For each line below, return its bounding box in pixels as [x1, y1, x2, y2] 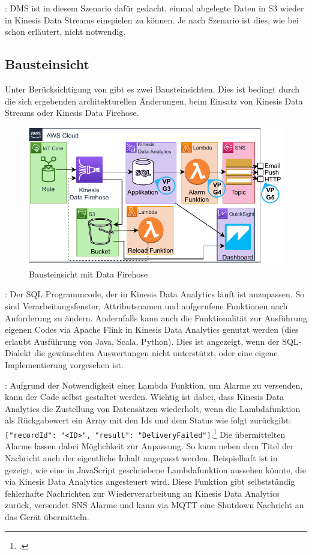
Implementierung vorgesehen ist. [5, 359, 124, 371]
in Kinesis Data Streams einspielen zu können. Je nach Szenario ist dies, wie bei [5, 13, 299, 26]
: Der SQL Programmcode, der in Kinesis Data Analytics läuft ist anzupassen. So [5, 288, 305, 300]
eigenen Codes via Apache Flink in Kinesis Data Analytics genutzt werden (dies [5, 323, 299, 336]
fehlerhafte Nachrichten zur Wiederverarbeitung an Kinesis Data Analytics [5, 487, 280, 499]
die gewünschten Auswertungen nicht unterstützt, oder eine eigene [34, 347, 278, 359]
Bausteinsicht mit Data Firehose [29, 267, 148, 280]
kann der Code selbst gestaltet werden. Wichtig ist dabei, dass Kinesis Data [5, 390, 284, 403]
